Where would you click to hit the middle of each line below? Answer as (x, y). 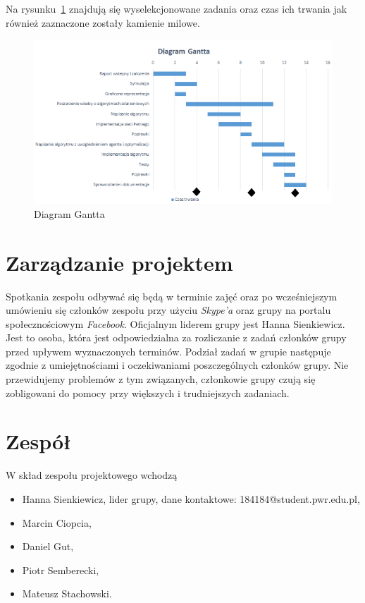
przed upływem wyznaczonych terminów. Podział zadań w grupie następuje (168, 351)
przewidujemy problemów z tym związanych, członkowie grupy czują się (161, 379)
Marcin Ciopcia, (57, 522)
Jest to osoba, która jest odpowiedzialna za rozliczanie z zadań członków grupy (176, 337)
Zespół (38, 441)
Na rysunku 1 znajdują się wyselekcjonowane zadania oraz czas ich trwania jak (177, 8)
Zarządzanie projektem (119, 262)
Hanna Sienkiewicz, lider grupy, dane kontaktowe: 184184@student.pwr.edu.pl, (191, 498)
